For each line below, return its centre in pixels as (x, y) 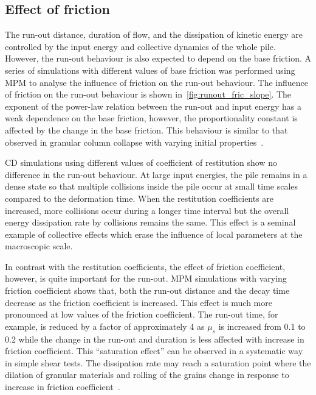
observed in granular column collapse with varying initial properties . (134, 142)
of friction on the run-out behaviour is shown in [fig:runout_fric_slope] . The (148, 94)
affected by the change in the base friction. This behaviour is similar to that (146, 130)
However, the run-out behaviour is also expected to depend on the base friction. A (158, 58)
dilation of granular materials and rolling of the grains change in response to (147, 375)
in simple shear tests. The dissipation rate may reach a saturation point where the (158, 362)
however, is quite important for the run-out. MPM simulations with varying (146, 278)
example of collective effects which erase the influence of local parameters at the (154, 234)
